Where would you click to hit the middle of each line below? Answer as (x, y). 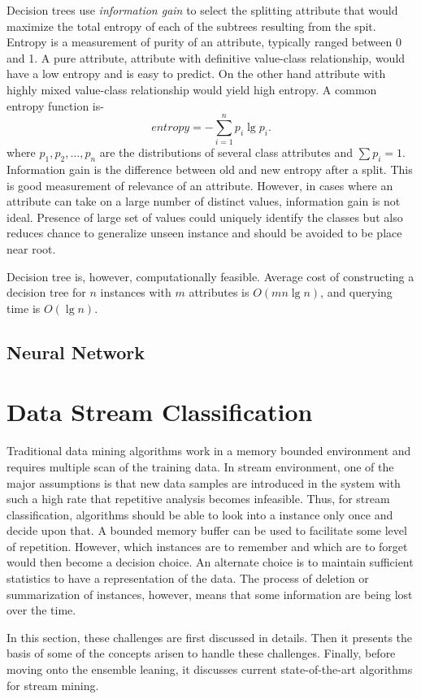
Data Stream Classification (160, 412)
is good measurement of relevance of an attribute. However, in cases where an (200, 185)
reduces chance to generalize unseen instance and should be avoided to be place (204, 233)
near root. (31, 249)
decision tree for (46, 292)
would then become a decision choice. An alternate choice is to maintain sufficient (210, 562)
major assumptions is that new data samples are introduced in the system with (204, 482)
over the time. (41, 610)
